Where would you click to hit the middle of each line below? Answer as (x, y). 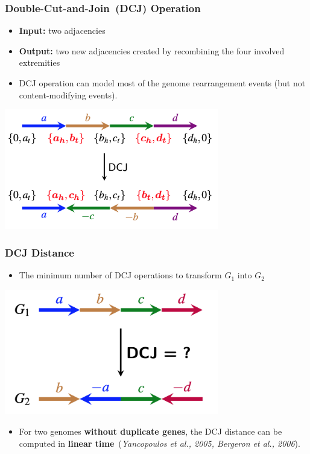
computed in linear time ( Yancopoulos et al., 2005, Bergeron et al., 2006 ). (160, 443)
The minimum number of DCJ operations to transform (120, 275)
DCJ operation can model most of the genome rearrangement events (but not (162, 83)
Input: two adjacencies (62, 30)
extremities (40, 62)
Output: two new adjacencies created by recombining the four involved (152, 50)
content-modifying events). (68, 94)
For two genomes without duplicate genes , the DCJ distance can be (150, 431)
